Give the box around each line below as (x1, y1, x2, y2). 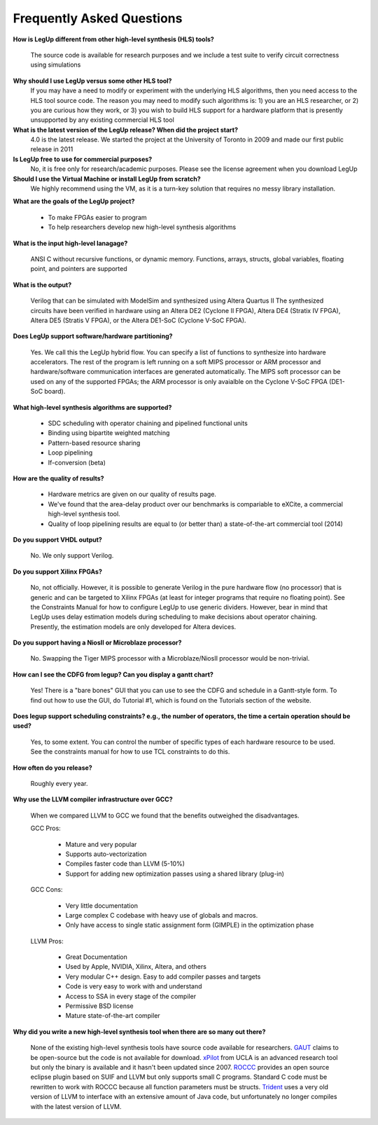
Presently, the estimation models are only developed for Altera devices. (30, 622, 237, 630)
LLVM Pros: (30, 937, 64, 945)
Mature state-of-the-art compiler (65, 1012, 160, 1020)
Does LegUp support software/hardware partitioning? (13, 332, 173, 340)
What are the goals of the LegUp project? (13, 197, 135, 206)
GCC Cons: (30, 885, 63, 894)
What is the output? (13, 280, 72, 289)
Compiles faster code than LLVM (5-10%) (65, 860, 185, 868)
